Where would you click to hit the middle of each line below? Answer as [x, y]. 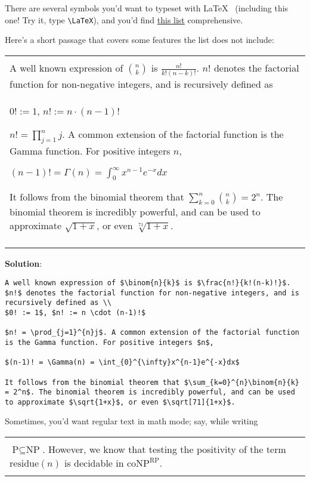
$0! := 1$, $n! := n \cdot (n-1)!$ [75, 312]
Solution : [24, 263]
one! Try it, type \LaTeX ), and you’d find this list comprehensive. [124, 19]
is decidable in [94, 463]
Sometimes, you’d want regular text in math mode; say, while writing [131, 421]
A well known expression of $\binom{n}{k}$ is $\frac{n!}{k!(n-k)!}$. [148, 283]
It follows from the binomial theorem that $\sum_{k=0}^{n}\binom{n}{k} [152, 382]
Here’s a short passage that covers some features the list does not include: [139, 40]
